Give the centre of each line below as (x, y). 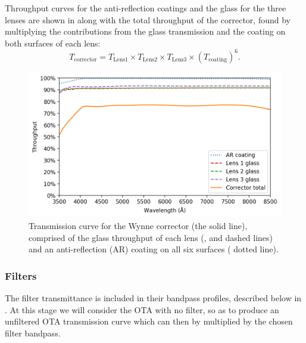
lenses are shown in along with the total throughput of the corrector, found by (148, 19)
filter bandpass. (33, 333)
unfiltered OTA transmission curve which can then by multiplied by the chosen (149, 321)
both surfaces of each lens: (53, 43)
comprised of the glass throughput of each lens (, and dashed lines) (151, 237)
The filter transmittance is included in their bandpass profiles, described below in (153, 297)
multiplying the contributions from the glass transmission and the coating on (145, 31)
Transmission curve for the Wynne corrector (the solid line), (138, 225)
